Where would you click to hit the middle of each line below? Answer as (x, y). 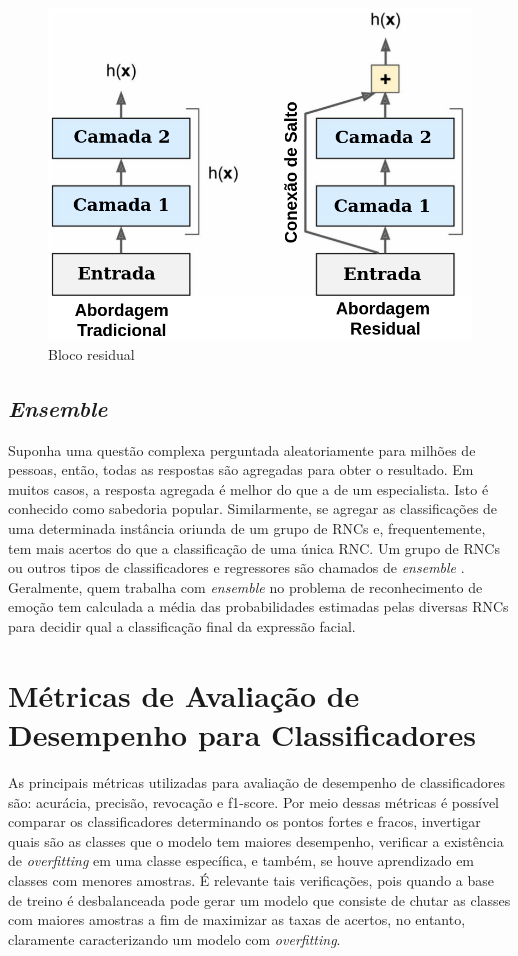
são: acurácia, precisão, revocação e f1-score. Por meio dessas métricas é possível (254, 801)
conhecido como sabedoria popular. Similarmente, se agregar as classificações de (253, 508)
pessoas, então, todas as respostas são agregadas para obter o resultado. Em (241, 469)
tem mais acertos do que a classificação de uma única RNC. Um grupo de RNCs (254, 547)
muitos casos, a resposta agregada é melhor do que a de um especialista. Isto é (248, 488)
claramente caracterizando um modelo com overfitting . (174, 938)
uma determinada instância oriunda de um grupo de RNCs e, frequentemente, (247, 528)
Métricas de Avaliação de (184, 694)
